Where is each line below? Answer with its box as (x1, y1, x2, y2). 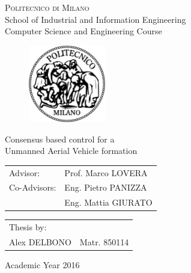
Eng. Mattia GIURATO (64, 196, 153, 209)
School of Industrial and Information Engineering (5, 13, 186, 25)
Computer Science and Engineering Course (5, 25, 162, 37)
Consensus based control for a (5, 132, 115, 145)
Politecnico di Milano (5, 1, 89, 13)
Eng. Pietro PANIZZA (64, 181, 147, 194)
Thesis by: (9, 221, 47, 233)
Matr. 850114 (79, 235, 129, 248)
